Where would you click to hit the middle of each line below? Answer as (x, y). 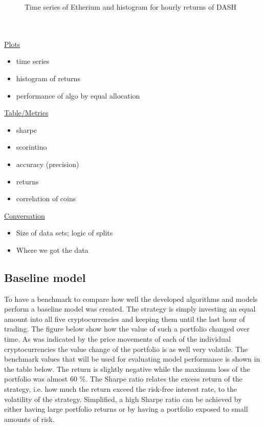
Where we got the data (52, 250)
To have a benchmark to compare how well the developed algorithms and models (131, 299)
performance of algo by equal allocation (78, 95)
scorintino (31, 147)
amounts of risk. (29, 419)
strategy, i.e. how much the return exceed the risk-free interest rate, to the (121, 389)
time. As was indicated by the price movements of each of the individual (117, 339)
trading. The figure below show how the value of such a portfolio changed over (127, 329)
